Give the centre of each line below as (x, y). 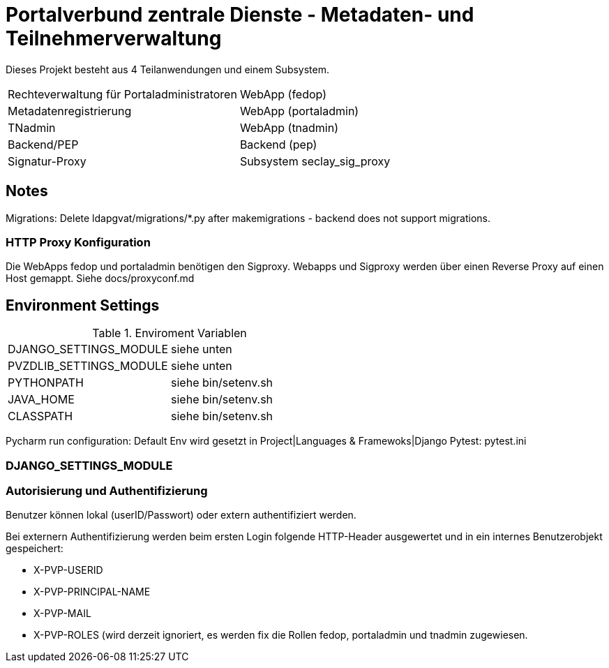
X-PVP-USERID (68, 570)
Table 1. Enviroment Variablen (170, 333)
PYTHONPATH (46, 383)
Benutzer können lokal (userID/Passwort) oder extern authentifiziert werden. (181, 515)
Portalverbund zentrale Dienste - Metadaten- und (240, 15)
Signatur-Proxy (47, 161)
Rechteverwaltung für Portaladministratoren (122, 94)
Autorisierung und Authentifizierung (107, 490)
